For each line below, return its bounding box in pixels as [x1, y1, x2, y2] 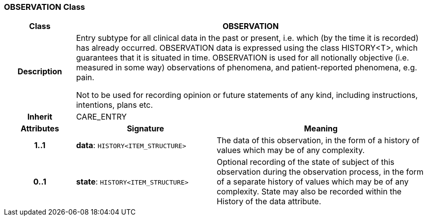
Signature [127, 124, 164, 134]
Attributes [20, 124, 59, 134]
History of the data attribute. [216, 196, 321, 207]
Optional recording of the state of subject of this [216, 157, 395, 167]
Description [17, 66, 62, 77]
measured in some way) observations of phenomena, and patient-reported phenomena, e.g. [76, 63, 417, 73]
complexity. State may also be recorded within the [216, 187, 402, 197]
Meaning [304, 124, 338, 134]
